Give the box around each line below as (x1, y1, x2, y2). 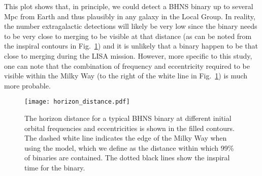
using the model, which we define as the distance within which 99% (24, 142, 234, 153)
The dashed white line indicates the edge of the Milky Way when (24, 133, 227, 143)
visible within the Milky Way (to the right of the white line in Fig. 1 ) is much (4, 70, 248, 81)
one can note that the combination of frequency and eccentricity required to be (4, 60, 250, 71)
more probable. (4, 80, 51, 91)
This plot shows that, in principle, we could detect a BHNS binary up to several (4, 1, 253, 11)
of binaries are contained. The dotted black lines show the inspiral (24, 152, 230, 163)
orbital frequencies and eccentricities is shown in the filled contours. (24, 122, 235, 133)
